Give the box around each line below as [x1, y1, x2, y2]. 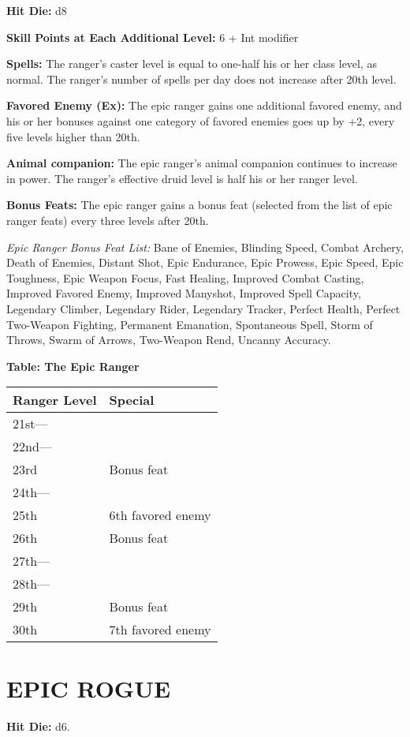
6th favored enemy [109, 506, 211, 525]
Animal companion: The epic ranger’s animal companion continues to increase [6, 155, 397, 171]
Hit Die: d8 [6, 2, 67, 18]
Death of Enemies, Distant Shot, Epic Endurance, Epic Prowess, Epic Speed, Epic [6, 254, 404, 271]
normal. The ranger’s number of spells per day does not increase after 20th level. [6, 70, 397, 87]
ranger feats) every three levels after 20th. [6, 211, 209, 228]
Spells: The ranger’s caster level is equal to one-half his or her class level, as [6, 55, 378, 72]
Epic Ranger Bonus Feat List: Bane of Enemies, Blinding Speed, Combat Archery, [6, 238, 404, 255]
